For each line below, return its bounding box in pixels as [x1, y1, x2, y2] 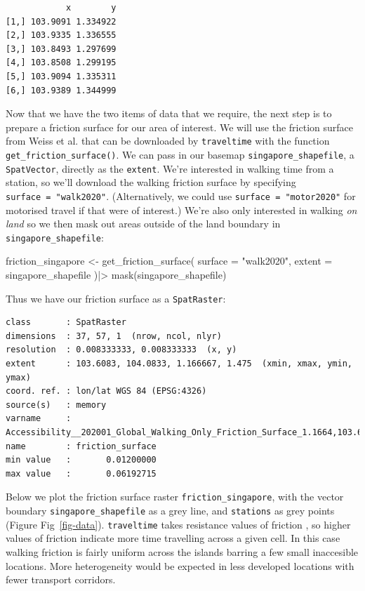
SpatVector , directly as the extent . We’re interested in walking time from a [6, 161, 334, 175]
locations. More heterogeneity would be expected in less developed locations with [6, 558, 354, 573]
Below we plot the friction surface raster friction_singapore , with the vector [6, 489, 344, 504]
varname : [6, 413, 72, 424]
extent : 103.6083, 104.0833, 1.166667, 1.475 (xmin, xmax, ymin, [6, 359, 352, 369]
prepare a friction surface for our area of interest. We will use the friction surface [6, 119, 353, 134]
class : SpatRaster [6, 317, 126, 328]
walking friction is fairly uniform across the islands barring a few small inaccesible [6, 544, 359, 559]
